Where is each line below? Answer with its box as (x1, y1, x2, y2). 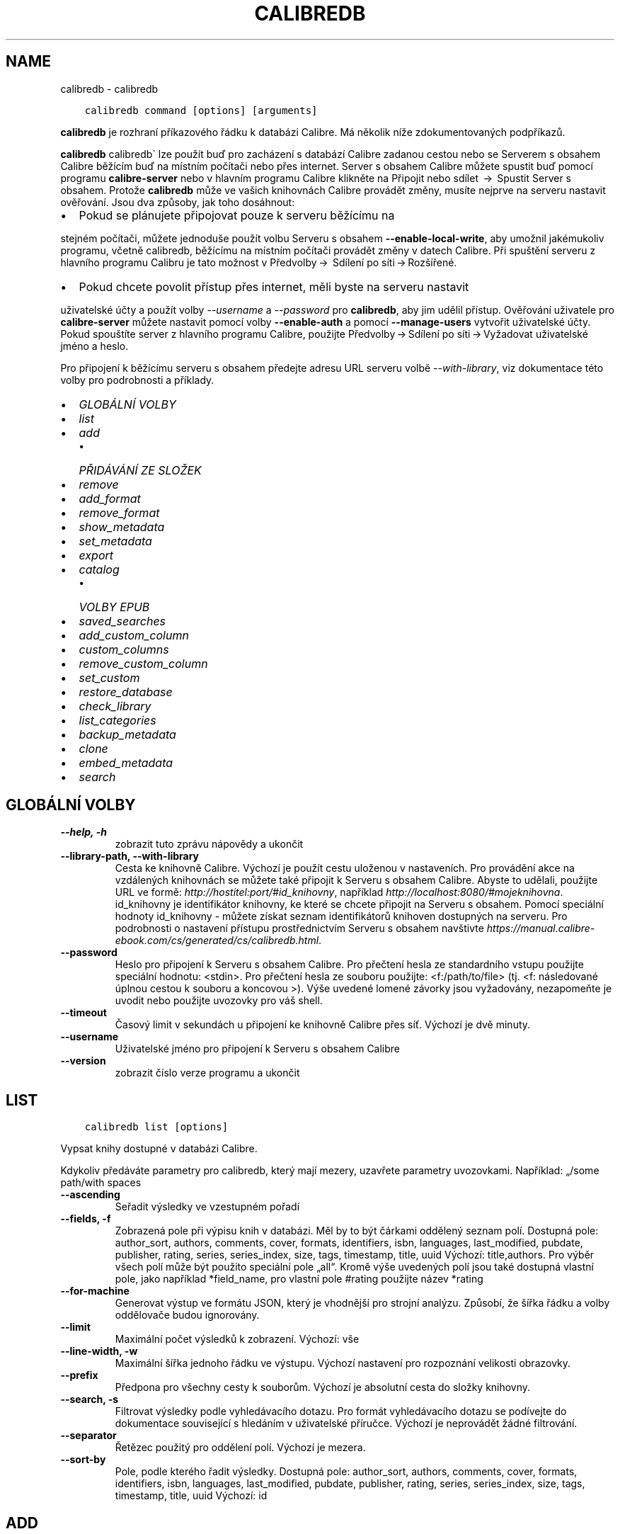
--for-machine (60, 1285, 130, 1297)
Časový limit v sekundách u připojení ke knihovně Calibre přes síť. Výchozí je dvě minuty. (115, 1018, 531, 1031)
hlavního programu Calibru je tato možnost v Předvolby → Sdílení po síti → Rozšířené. (60, 256, 457, 268)
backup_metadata (79, 727, 176, 742)
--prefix (60, 1369, 98, 1382)
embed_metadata (79, 755, 173, 770)
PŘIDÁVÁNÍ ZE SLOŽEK (79, 462, 202, 477)
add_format (79, 491, 141, 506)
